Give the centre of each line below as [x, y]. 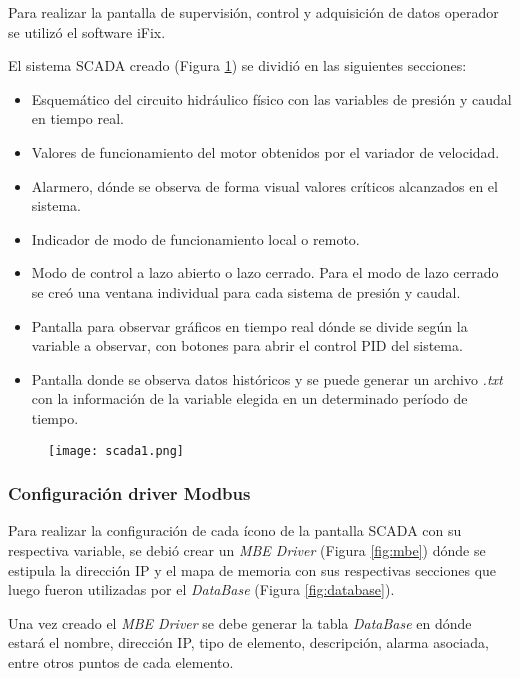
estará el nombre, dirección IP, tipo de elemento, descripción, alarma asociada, [248, 642]
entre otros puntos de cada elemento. [121, 661]
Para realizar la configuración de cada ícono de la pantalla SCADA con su [235, 530]
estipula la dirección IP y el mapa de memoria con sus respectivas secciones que [252, 569]
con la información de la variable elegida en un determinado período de [249, 398]
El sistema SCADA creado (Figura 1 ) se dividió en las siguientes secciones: [237, 65]
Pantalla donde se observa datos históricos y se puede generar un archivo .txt [267, 378]
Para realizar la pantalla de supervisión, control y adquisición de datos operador [253, 12]
